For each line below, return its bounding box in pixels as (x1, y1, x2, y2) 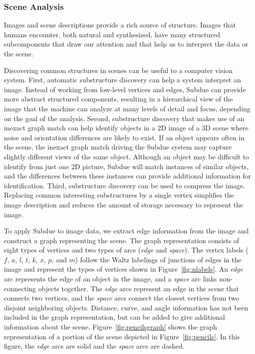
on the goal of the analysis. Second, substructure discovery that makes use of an (4, 113, 245, 123)
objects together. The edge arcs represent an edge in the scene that (38, 283, 239, 293)
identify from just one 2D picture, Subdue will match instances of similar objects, (4, 161, 249, 171)
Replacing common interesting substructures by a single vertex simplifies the (4, 190, 234, 200)
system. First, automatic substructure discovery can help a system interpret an (4, 75, 241, 85)
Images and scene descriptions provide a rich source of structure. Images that (4, 20, 236, 30)
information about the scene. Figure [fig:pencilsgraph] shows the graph (4, 322, 217, 332)
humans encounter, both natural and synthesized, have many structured (4, 29, 220, 39)
